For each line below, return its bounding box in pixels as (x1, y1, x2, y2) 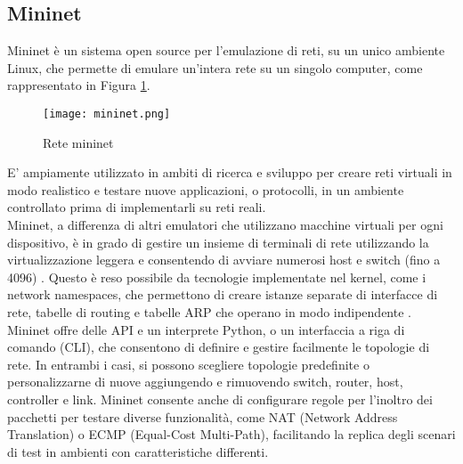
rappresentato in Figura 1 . (7, 76, 150, 94)
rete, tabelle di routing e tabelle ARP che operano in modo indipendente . (7, 302, 411, 321)
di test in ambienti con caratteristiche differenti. (7, 442, 269, 460)
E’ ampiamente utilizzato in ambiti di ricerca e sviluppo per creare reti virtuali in (7, 163, 452, 182)
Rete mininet (43, 133, 114, 151)
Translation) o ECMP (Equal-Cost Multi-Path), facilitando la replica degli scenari (7, 425, 456, 444)
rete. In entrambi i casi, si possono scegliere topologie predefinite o (7, 354, 370, 373)
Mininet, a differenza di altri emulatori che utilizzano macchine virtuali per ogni (7, 216, 443, 234)
